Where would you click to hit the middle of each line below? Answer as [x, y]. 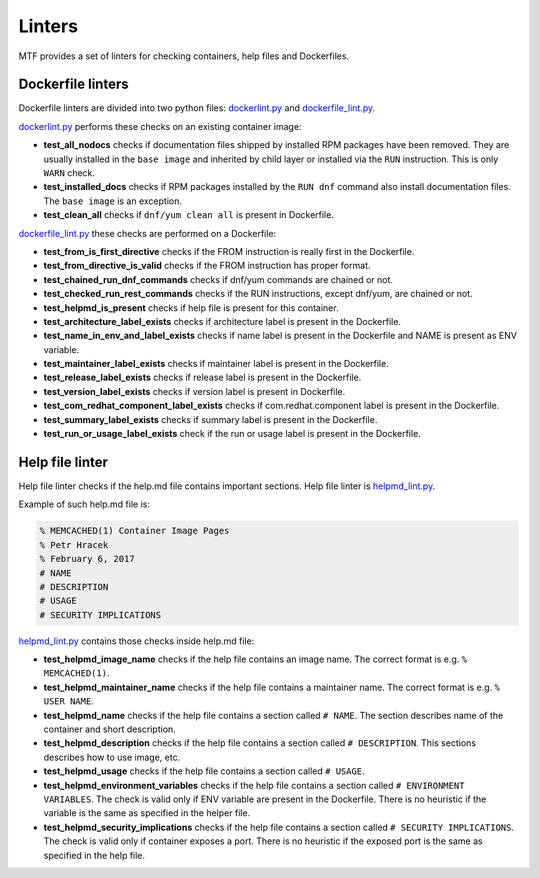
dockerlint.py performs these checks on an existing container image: [160, 126]
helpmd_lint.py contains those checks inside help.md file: [136, 641]
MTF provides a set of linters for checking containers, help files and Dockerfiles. [184, 56]
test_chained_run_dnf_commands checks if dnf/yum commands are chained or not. [218, 279]
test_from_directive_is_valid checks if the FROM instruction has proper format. [207, 266]
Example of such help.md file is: [84, 504]
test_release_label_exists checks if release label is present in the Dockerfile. [202, 377]
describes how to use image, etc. [112, 757]
